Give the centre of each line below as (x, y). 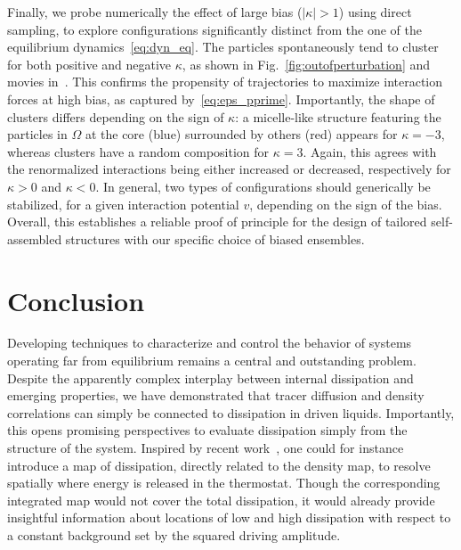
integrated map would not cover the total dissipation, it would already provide (221, 500)
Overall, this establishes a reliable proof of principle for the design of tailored (217, 222)
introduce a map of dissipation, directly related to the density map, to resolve (219, 465)
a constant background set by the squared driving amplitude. (174, 534)
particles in (37, 134)
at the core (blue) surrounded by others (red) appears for (241, 134)
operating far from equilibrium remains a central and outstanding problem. (212, 361)
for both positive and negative (89, 64)
